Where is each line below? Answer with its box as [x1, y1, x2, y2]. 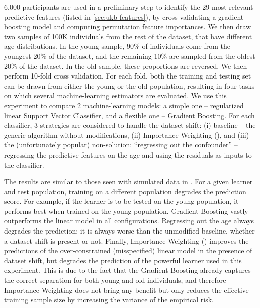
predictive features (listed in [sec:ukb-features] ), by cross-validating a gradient [4, 11, 244, 22]
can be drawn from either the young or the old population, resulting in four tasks [4, 80, 255, 91]
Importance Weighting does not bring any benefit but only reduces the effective [4, 284, 249, 295]
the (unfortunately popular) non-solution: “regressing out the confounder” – [4, 139, 238, 150]
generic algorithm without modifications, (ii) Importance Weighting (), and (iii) [4, 129, 249, 140]
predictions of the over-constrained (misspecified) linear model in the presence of [4, 245, 252, 256]
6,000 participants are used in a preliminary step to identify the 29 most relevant [4, 2, 253, 12]
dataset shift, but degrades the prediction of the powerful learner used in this [4, 255, 242, 265]
